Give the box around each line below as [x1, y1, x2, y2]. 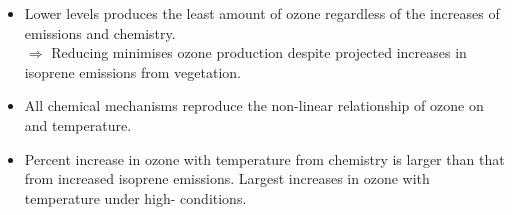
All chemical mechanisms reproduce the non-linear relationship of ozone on [24, 95, 484, 116]
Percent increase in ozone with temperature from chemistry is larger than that [24, 148, 505, 169]
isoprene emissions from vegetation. [24, 61, 241, 82]
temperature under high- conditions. [24, 187, 247, 208]
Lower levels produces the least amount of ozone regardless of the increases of [24, 3, 500, 23]
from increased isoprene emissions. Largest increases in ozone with [24, 168, 430, 189]
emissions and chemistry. [24, 22, 176, 43]
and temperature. [24, 114, 132, 135]
